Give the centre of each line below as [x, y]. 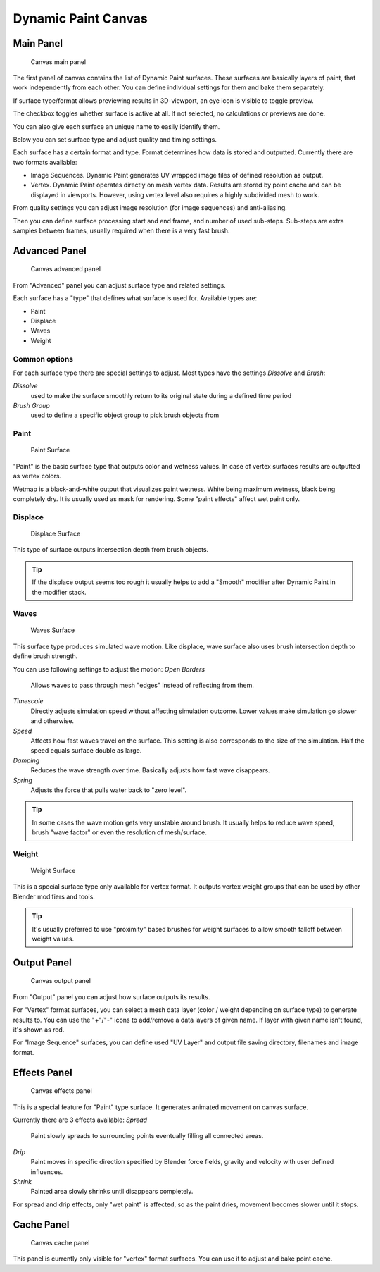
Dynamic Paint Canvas [80, 18]
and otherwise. [52, 721]
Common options [43, 359]
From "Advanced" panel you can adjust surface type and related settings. [120, 285]
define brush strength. [45, 656]
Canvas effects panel [62, 1091]
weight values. [53, 939]
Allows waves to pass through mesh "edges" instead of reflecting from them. [142, 685]
